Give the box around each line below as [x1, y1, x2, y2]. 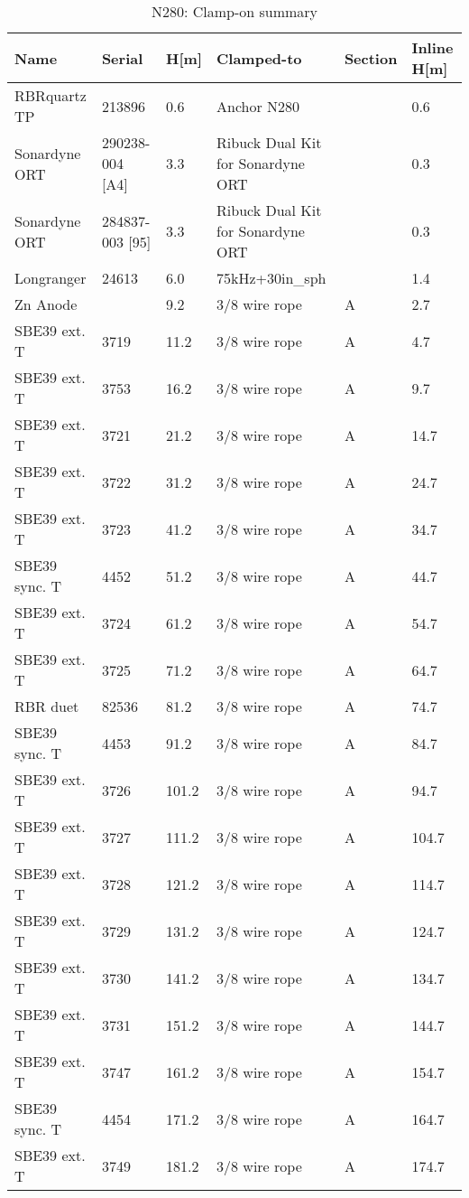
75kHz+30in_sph [216, 267, 326, 288]
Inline [411, 37, 454, 58]
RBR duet [14, 696, 79, 716]
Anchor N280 [216, 95, 300, 117]
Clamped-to [216, 47, 302, 69]
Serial [101, 47, 143, 69]
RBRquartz [14, 85, 87, 106]
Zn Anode [14, 294, 78, 314]
